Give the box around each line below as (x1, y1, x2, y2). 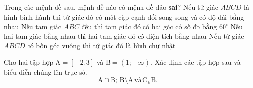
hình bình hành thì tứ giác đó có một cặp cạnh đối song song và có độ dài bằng (4, 11, 244, 22)
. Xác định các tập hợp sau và (150, 57, 241, 67)
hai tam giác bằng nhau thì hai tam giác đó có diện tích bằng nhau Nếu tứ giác (4, 30, 244, 41)
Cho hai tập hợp (4, 57, 54, 67)
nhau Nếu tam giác (4, 21, 62, 31)
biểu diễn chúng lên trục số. (4, 66, 87, 77)
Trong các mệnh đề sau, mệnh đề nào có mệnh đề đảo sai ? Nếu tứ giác (4, 2, 219, 12)
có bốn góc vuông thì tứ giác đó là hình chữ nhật (27, 40, 176, 51)
